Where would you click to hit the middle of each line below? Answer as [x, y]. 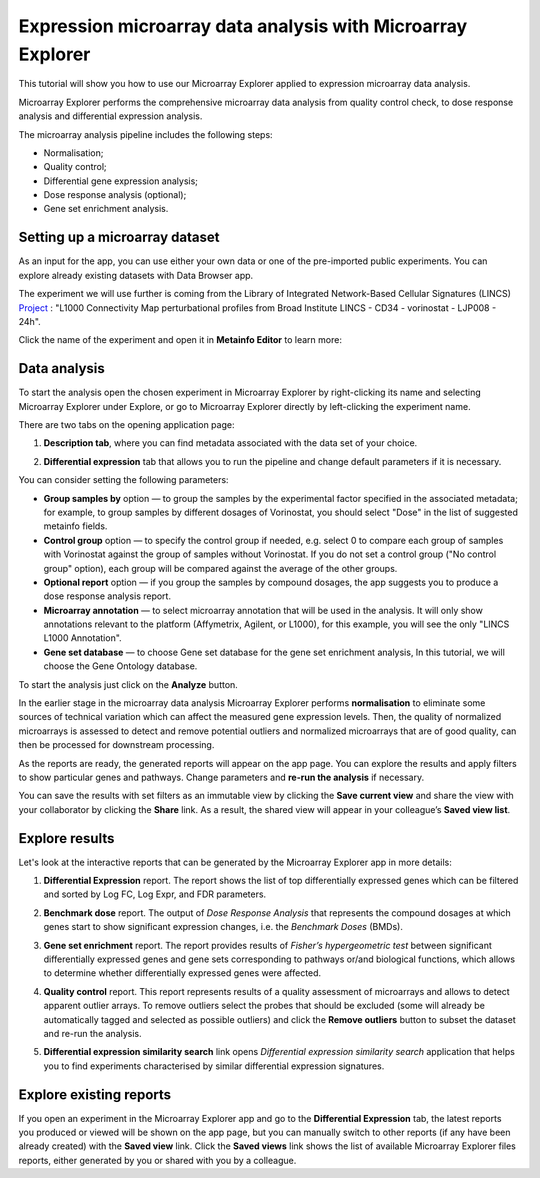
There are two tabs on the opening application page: [126, 425]
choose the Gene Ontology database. [120, 666]
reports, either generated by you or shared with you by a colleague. [157, 1160]
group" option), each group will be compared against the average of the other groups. [220, 568]
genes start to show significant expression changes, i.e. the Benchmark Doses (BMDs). [223, 927]
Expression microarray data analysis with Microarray [243, 26]
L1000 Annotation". [82, 638]
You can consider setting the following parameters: [123, 480]
